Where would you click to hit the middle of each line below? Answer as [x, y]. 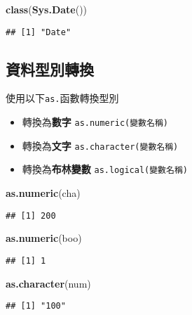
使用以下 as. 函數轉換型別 [62, 98]
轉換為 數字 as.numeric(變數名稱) [95, 122]
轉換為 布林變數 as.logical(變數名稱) [105, 169]
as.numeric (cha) [43, 193]
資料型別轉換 [50, 69]
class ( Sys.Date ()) [47, 9]
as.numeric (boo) [44, 238]
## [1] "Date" [39, 32]
